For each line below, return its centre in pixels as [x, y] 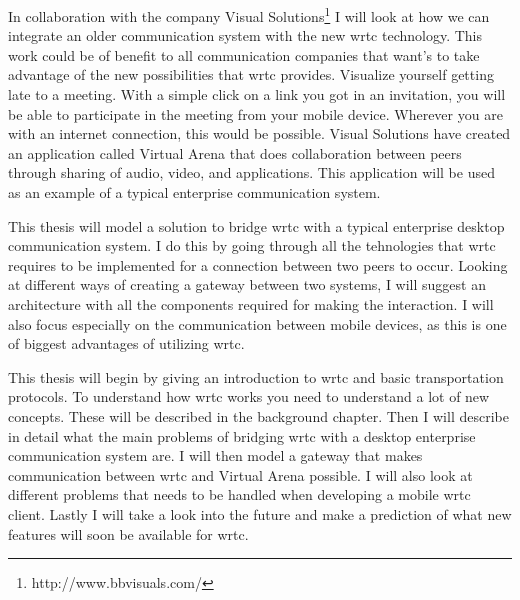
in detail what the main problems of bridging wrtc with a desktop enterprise [242, 435]
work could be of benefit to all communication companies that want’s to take [244, 54]
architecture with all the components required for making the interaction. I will [251, 303]
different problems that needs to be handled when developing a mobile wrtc [239, 494]
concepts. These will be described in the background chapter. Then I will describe [258, 415]
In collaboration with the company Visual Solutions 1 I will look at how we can [249, 14]
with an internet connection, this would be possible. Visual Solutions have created [259, 133]
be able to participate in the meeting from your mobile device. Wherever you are [255, 113]
